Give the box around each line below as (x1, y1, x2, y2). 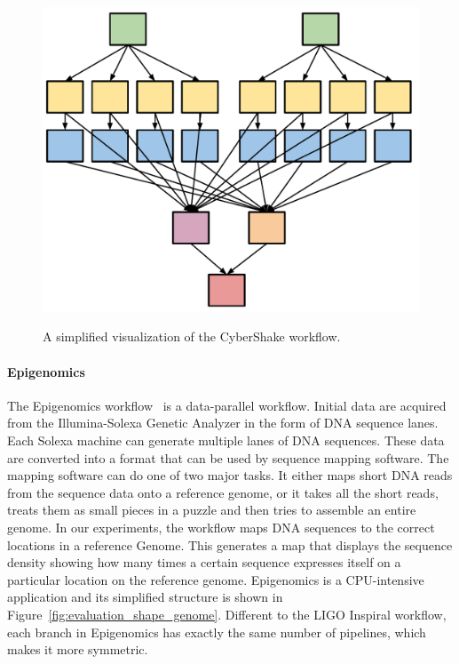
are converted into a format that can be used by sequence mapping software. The (7, 448, 449, 467)
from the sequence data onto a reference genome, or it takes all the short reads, (7, 483, 439, 501)
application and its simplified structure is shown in (7, 588, 283, 606)
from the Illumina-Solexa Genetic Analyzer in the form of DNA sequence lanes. (7, 413, 439, 432)
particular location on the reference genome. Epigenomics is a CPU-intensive (7, 570, 424, 588)
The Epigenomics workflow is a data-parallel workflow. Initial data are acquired (7, 396, 447, 414)
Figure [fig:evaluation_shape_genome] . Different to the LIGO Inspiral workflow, (7, 604, 447, 623)
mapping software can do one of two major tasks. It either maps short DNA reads (7, 466, 453, 484)
